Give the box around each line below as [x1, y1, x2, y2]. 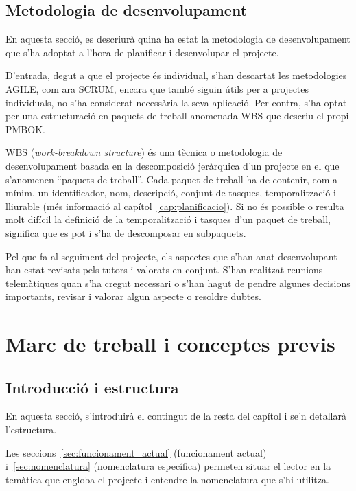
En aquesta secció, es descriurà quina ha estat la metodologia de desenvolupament [5, 32, 351, 46]
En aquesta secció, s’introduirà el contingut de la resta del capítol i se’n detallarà [5, 409, 346, 423]
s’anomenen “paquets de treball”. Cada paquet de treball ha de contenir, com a [5, 172, 338, 186]
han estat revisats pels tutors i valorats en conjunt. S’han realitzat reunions [5, 262, 323, 277]
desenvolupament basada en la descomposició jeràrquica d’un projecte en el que [5, 158, 340, 172]
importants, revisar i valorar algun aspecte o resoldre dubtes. [5, 289, 261, 304]
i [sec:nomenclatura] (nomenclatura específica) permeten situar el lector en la [5, 459, 331, 473]
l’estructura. [5, 422, 57, 437]
